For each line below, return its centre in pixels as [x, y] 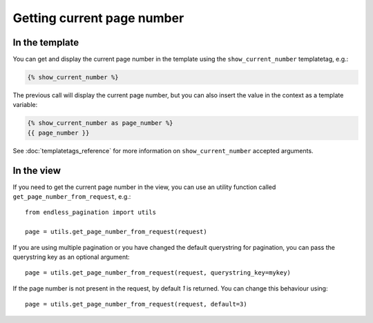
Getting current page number [98, 18]
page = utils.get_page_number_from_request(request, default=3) [136, 304]
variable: [25, 105]
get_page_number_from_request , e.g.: [72, 197]
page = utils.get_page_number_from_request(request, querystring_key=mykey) [158, 273]
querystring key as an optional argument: [71, 257]
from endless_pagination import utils [91, 213]
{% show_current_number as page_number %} [100, 123]
